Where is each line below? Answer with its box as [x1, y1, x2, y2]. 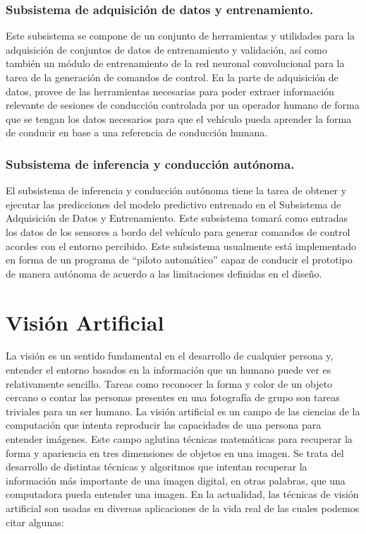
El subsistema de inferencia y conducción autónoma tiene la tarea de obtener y [6, 183, 347, 198]
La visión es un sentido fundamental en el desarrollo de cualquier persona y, [6, 348, 334, 363]
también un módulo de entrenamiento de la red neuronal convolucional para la [6, 56, 345, 71]
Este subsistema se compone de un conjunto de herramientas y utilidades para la [6, 28, 355, 43]
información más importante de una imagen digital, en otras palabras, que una [6, 473, 346, 487]
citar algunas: [6, 514, 64, 529]
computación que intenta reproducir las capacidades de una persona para [6, 417, 322, 432]
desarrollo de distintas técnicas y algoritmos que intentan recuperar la [6, 459, 307, 474]
